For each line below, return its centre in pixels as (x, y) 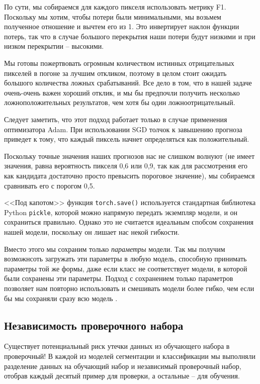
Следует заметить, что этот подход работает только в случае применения (116, 119)
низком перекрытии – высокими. (54, 46)
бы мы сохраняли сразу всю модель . (61, 298)
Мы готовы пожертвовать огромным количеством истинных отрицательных (119, 63)
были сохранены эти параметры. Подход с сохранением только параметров (119, 278)
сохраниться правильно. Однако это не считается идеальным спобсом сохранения (129, 222)
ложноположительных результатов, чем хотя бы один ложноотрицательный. (120, 102)
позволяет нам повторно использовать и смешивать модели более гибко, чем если (129, 288)
